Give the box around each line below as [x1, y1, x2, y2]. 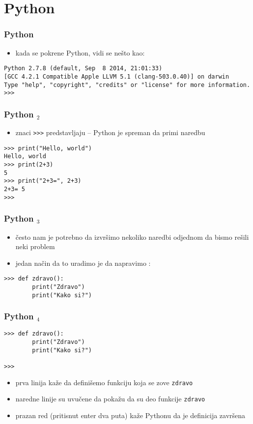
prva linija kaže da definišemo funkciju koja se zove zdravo [15, 377, 193, 387]
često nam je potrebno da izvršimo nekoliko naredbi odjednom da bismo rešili [15, 231, 249, 242]
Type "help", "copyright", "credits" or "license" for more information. [4, 81, 251, 88]
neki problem [15, 241, 55, 252]
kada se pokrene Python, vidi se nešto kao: [15, 47, 145, 57]
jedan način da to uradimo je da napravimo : [15, 257, 151, 268]
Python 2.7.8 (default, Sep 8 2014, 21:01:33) [4, 65, 163, 72]
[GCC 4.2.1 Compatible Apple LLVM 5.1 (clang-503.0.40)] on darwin [4, 73, 229, 80]
